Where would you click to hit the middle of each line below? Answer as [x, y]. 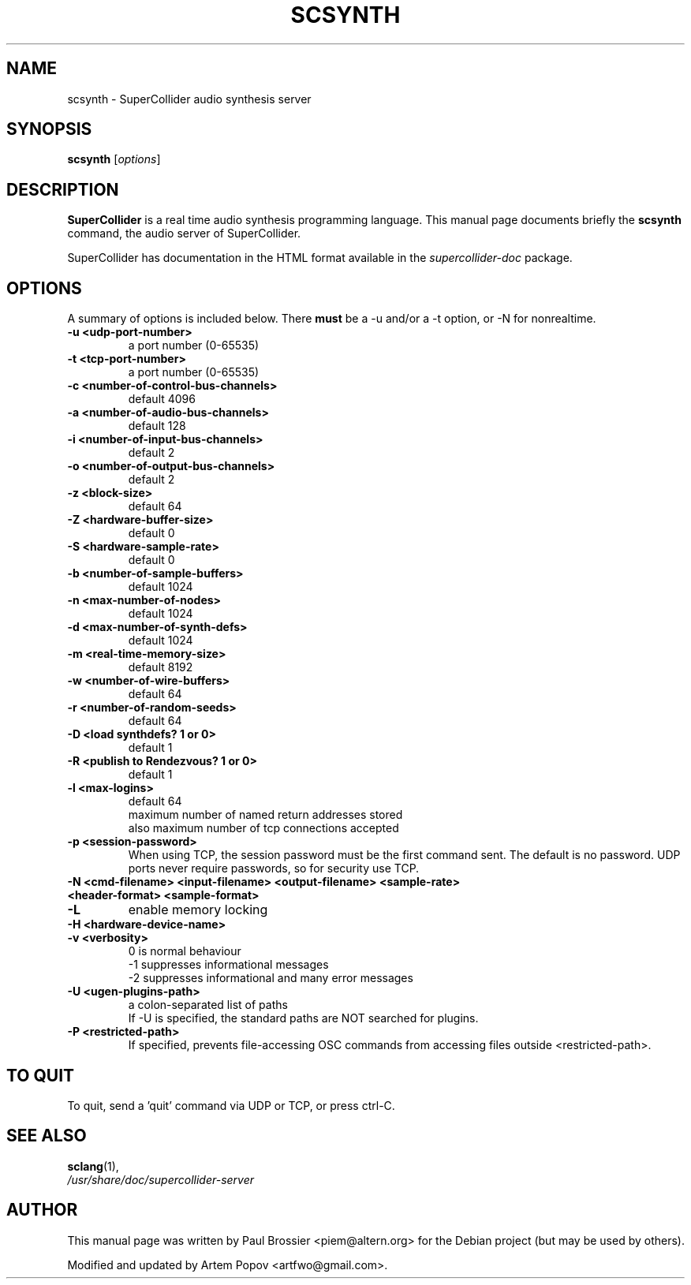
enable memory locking [198, 910]
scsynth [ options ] [114, 159]
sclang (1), [93, 1166]
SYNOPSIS [49, 129]
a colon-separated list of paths [208, 1005]
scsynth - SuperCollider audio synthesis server [189, 99]
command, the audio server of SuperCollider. [184, 233]
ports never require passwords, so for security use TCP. [274, 868]
